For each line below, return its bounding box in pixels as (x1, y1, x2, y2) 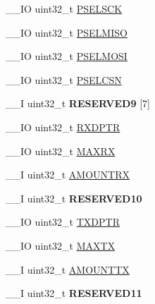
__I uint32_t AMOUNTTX (6, 262, 130, 276)
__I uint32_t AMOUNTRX (6, 167, 130, 182)
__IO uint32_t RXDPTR (6, 119, 120, 134)
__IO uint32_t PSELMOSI (6, 49, 128, 63)
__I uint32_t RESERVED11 (6, 286, 142, 300)
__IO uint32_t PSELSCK (6, 1, 123, 16)
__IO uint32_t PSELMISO (6, 25, 128, 39)
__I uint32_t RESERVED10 (6, 190, 142, 205)
